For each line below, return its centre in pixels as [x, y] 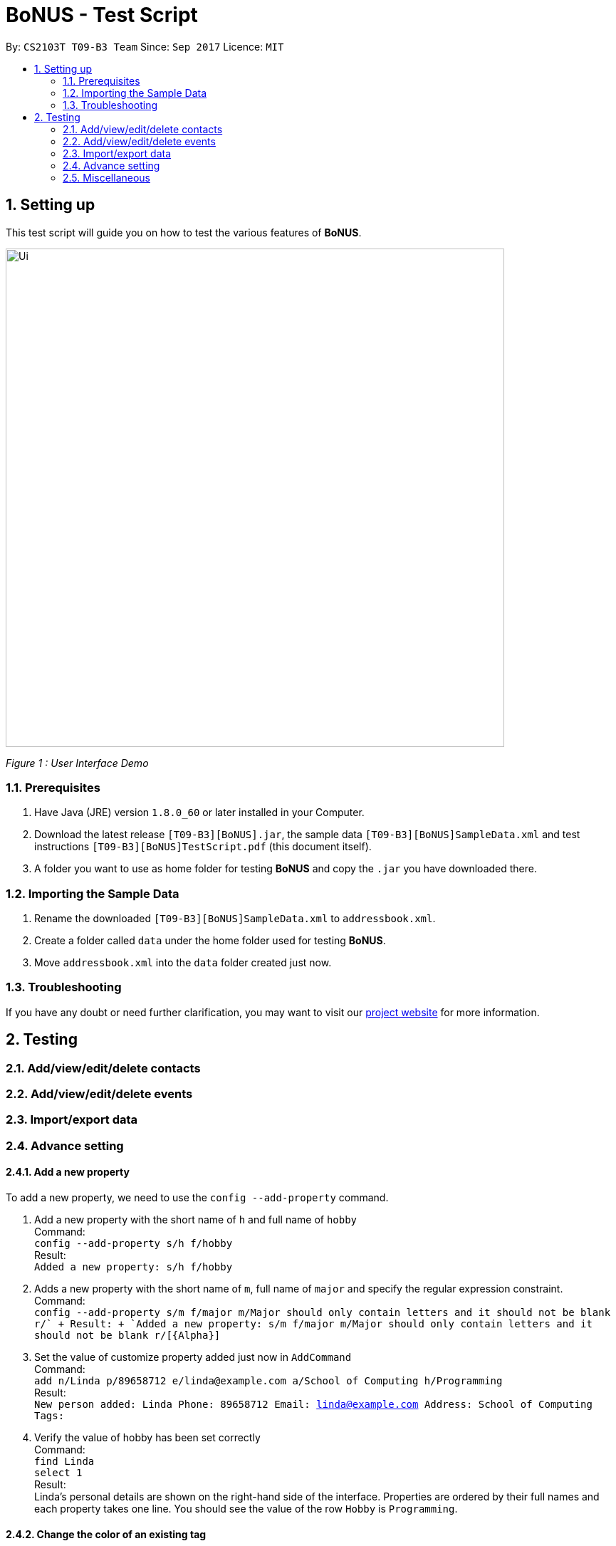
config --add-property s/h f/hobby [134, 1244]
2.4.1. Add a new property [68, 1172]
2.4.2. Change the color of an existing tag [106, 1534]
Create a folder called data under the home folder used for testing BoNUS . [210, 941]
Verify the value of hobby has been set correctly [147, 1438]
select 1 [58, 1473]
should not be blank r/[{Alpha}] [127, 1336]
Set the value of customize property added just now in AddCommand [193, 1357]
